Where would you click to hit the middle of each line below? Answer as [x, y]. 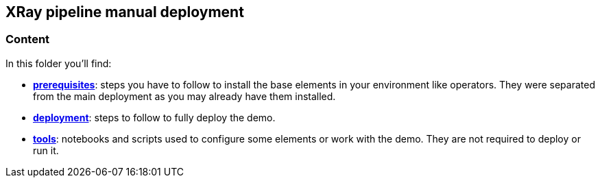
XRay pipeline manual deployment [125, 12]
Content [28, 39]
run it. [46, 150]
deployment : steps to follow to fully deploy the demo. [154, 117]
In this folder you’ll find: [59, 63]
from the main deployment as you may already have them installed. [184, 96]
